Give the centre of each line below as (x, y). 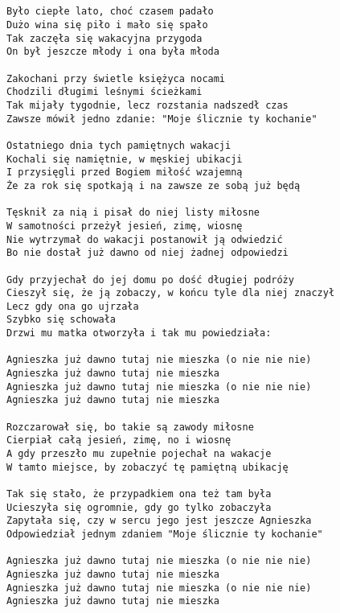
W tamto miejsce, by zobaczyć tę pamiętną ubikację (147, 467)
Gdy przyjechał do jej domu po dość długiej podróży (150, 280)
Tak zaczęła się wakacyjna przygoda (104, 38)
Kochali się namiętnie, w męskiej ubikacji (125, 159)
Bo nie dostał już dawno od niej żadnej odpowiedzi (147, 253)
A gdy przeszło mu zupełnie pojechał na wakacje (139, 454)
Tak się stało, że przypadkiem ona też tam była (139, 494)
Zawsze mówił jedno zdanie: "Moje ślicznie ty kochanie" (162, 119)
